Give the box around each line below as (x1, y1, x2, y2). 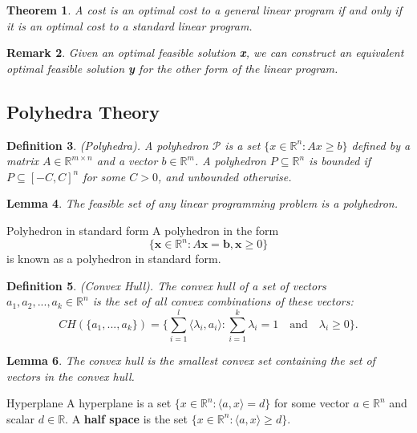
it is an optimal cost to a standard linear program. (6, 17, 253, 34)
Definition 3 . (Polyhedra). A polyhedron (6, 136, 208, 153)
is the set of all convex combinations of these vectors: (92, 293, 354, 310)
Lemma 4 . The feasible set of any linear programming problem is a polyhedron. (6, 195, 398, 212)
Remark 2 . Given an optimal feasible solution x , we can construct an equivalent (6, 44, 404, 61)
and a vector (96, 152, 158, 169)
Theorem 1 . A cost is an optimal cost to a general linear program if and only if (6, 2, 402, 18)
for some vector (273, 395, 350, 411)
